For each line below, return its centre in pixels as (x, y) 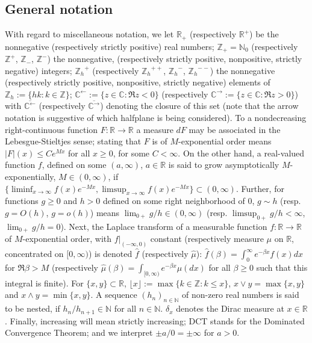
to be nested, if (33, 308)
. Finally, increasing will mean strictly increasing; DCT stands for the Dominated (155, 320)
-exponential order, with (67, 239)
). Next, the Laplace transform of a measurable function (164, 226)
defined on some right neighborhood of (174, 201)
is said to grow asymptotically (224, 165)
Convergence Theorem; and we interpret (79, 332)
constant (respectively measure (207, 239)
